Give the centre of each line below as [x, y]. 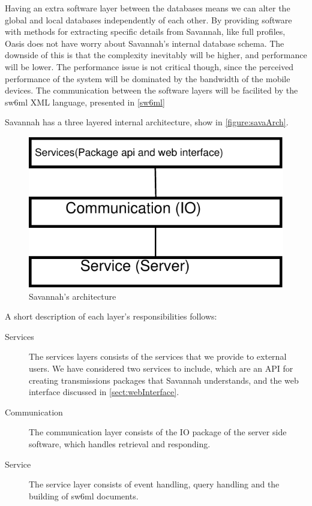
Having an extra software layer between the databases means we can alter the [148, 8]
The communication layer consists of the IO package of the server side [158, 432]
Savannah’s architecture [73, 296]
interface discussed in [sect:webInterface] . [104, 392]
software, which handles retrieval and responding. [120, 443]
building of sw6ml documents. [84, 496]
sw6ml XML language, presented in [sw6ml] [85, 102]
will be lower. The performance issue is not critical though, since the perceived [149, 66]
